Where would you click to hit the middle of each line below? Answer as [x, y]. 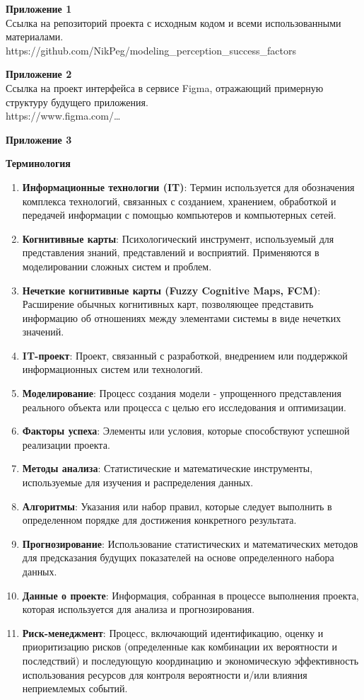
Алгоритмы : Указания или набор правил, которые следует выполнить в [177, 506]
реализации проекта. [66, 444]
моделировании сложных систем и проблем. [117, 266]
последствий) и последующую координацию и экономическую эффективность [190, 660]
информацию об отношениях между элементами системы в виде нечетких [182, 317]
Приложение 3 [39, 139]
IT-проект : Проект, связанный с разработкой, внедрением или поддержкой [185, 355]
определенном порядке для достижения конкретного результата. [159, 520]
